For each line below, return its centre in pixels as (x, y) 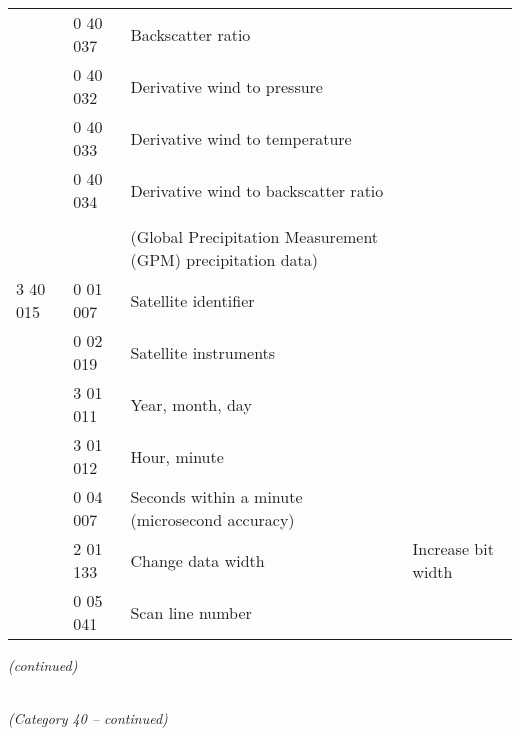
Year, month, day (191, 404)
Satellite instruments (203, 352)
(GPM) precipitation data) (224, 259)
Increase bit (453, 548)
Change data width (197, 560)
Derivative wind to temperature (241, 138)
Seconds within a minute (216, 496)
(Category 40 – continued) (88, 718)
